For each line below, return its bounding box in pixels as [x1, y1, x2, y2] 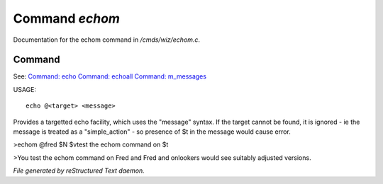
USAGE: [13, 85, 37, 93]
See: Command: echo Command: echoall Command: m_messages [13, 72, 207, 81]
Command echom [13, 11, 121, 26]
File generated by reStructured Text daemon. [13, 166, 145, 175]
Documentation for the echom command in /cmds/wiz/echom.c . [13, 35, 201, 44]
